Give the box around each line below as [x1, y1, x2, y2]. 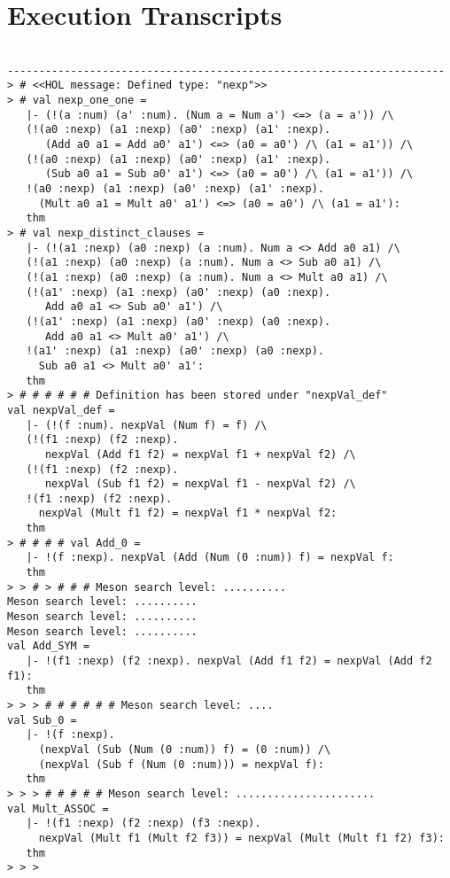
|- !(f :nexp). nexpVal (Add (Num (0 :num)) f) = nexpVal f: [26, 551, 394, 564]
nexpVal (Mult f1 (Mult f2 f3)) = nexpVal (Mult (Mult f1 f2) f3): [38, 831, 445, 844]
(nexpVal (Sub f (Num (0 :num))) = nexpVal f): [38, 758, 324, 771]
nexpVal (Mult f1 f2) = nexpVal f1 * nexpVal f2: [38, 507, 337, 520]
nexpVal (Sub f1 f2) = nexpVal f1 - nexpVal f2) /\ [44, 478, 356, 491]
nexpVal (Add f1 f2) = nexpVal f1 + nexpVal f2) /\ [44, 447, 356, 461]
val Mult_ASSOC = [7, 802, 109, 815]
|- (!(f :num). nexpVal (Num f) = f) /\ [26, 418, 268, 431]
